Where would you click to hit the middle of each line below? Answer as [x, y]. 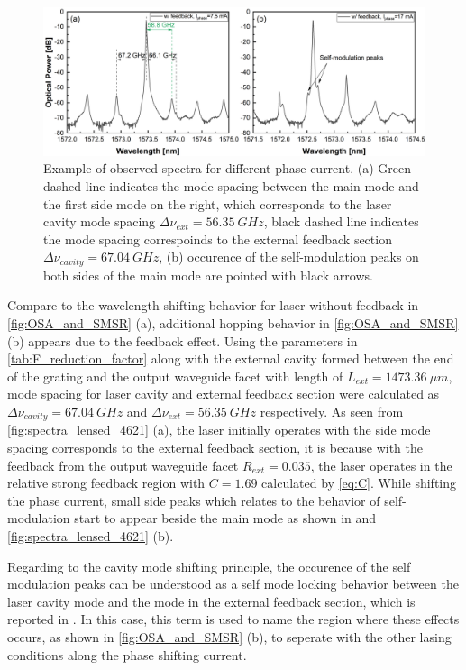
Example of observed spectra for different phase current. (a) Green [227, 168]
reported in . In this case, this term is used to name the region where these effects [233, 619]
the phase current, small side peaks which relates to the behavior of [194, 500]
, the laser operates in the [381, 465]
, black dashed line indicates [341, 221]
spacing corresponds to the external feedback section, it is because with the [215, 448]
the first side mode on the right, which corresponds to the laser [218, 203]
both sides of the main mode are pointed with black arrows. [208, 275]
